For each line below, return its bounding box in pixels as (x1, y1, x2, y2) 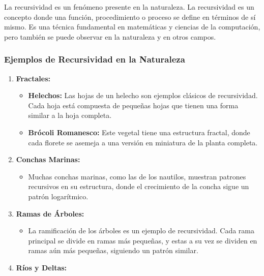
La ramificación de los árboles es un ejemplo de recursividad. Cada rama (28, 225, 254, 236)
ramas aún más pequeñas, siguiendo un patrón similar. (28, 245, 198, 256)
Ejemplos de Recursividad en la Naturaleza (4, 53, 185, 66)
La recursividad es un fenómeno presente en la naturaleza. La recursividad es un (4, 2, 254, 12)
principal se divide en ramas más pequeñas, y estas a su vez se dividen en (28, 235, 257, 246)
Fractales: (16, 73, 50, 83)
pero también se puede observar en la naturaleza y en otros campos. (4, 31, 216, 42)
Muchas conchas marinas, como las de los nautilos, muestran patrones (28, 171, 246, 181)
